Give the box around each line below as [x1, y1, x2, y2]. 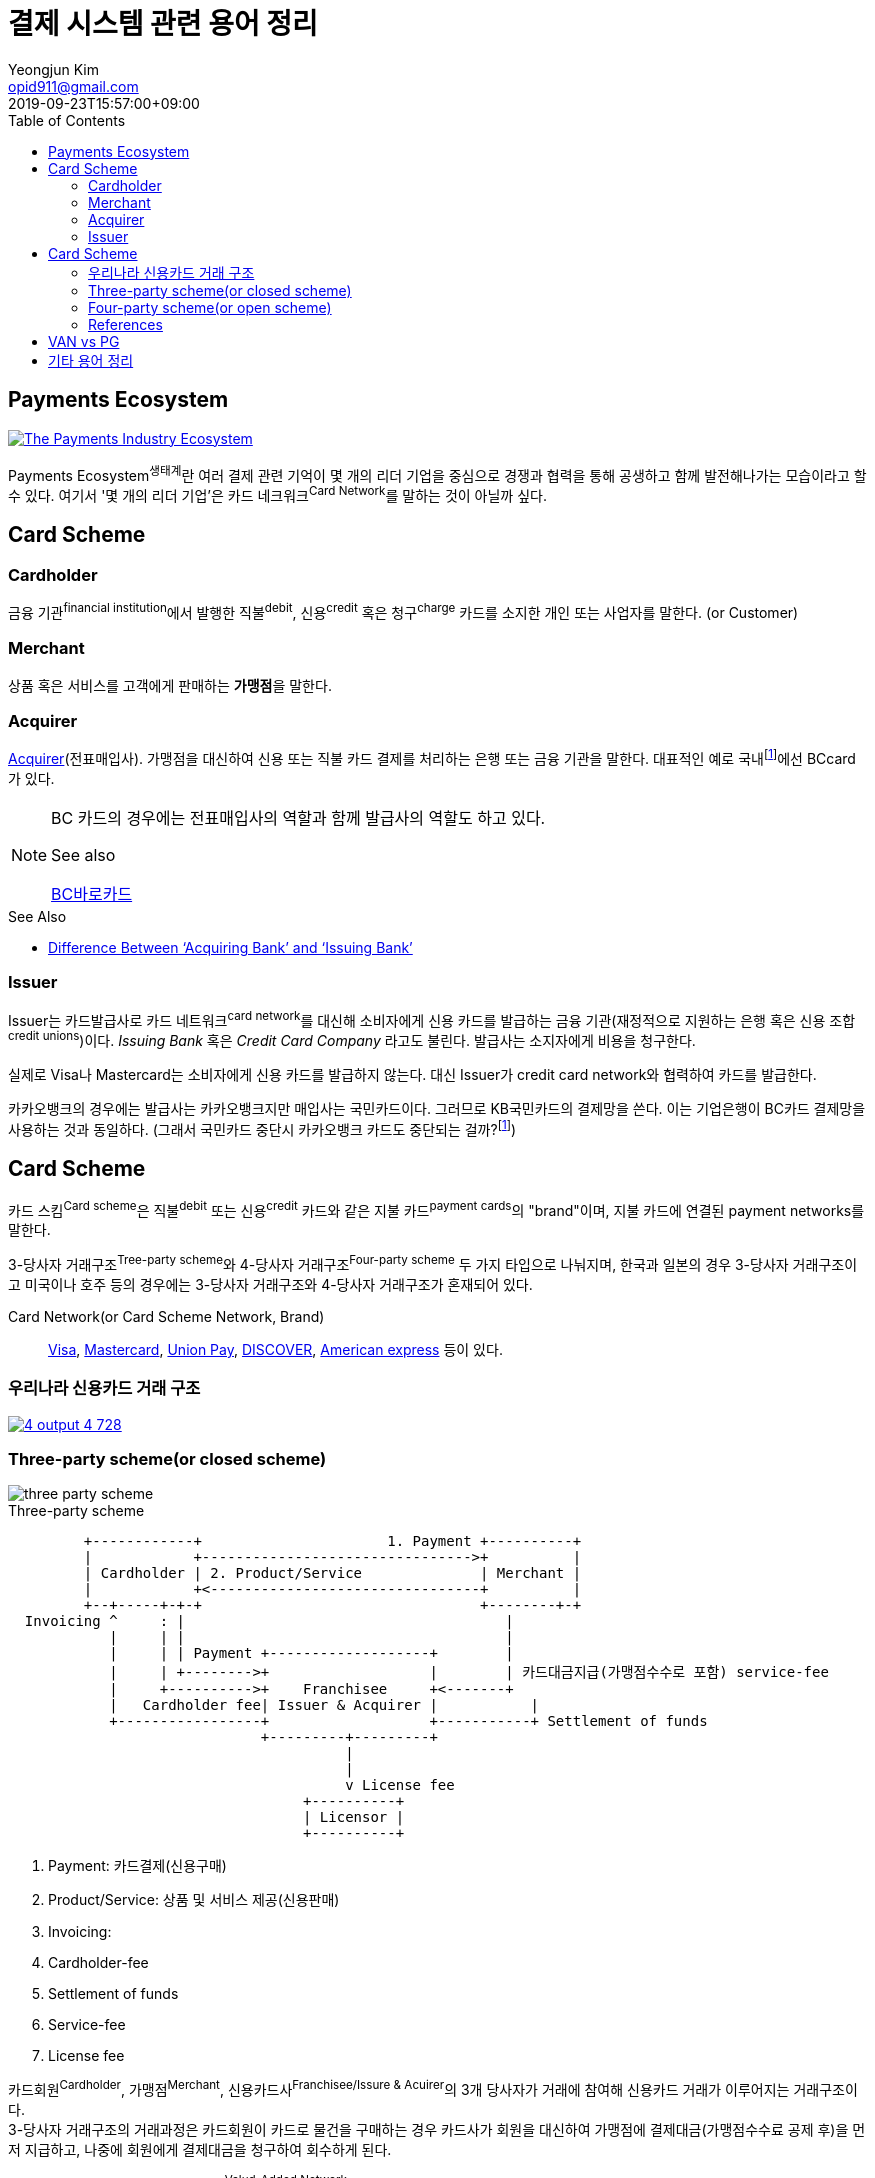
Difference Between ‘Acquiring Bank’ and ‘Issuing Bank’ [48, 938, 413, 956]
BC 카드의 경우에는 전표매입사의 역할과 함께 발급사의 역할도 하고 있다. [51, 807, 546, 828]
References [88, 315, 163, 333]
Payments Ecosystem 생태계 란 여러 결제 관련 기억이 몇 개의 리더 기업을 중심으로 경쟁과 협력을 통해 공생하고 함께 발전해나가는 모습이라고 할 [8, 463, 867, 484]
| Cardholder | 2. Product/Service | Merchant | [83, 1565, 582, 1582]
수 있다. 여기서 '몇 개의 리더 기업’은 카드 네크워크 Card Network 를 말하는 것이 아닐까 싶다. [8, 484, 547, 504]
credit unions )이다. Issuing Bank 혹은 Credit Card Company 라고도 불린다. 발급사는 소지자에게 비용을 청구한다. [8, 1029, 696, 1049]
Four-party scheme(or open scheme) [88, 298, 332, 316]
